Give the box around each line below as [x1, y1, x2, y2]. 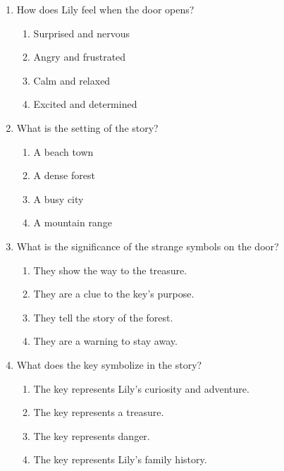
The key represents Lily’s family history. [33, 452, 207, 467]
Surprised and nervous [33, 25, 130, 40]
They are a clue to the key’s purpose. [33, 286, 195, 301]
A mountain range [33, 215, 112, 230]
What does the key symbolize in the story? [16, 357, 202, 372]
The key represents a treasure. [33, 405, 164, 420]
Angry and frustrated [33, 49, 126, 64]
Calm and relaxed [33, 73, 111, 87]
